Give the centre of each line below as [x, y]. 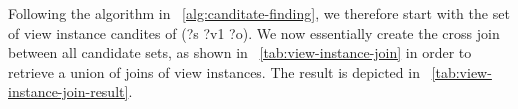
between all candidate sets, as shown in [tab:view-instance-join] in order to [240, 52]
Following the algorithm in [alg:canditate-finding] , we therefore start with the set [259, 13]
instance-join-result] [68, 91]
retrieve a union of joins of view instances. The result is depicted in [214, 71]
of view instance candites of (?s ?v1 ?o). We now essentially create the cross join [254, 32]
